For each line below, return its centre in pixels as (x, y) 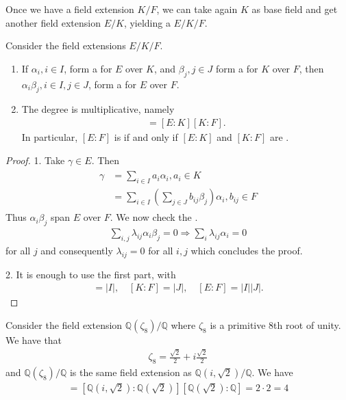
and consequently (77, 250)
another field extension (53, 22)
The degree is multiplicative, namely (98, 109)
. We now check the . (154, 217)
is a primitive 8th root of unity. (275, 324)
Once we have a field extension (70, 9)
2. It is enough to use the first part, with (91, 274)
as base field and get (295, 9)
